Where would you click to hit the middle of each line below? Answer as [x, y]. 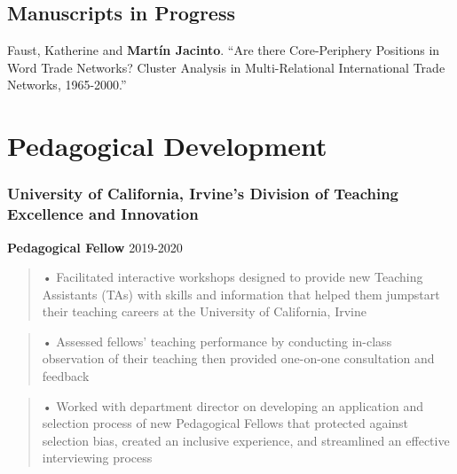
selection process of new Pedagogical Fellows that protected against [225, 423]
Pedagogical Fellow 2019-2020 [95, 247]
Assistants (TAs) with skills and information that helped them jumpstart [241, 294]
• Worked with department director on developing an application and [232, 405]
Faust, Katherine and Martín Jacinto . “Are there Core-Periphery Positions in [224, 50]
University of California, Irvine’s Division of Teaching [203, 194]
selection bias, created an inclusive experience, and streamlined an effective [246, 440]
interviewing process [97, 458]
